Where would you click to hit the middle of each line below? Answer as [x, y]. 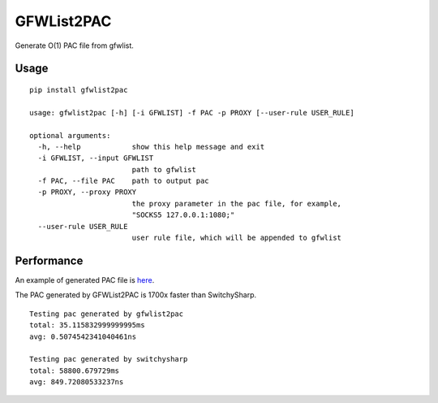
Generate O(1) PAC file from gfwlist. [74, 45]
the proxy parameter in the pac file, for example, [237, 204]
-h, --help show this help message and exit [151, 147]
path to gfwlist [164, 169]
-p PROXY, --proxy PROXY [87, 192]
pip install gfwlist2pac [79, 90]
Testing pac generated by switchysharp [109, 359]
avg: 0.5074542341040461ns [83, 336]
